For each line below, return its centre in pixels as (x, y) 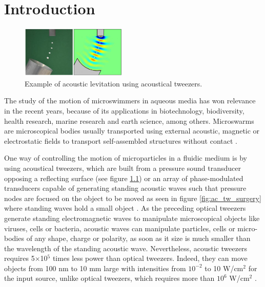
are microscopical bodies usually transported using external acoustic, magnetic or (132, 131)
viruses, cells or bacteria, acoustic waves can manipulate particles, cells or (120, 228)
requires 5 (19, 258)
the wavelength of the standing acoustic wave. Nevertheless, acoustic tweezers (126, 248)
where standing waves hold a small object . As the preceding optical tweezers (125, 208)
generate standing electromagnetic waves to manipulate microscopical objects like (132, 218)
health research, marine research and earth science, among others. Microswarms (129, 120)
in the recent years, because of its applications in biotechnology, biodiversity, (124, 110)
